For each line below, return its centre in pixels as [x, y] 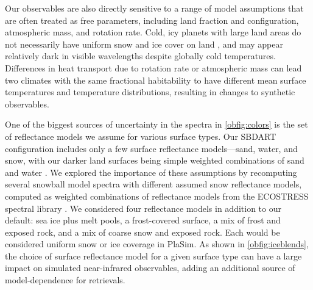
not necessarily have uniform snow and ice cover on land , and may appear [144, 44]
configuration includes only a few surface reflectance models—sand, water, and [151, 148]
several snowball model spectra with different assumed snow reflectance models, [153, 184]
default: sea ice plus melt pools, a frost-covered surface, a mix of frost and [143, 220]
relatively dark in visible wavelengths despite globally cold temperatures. [140, 56]
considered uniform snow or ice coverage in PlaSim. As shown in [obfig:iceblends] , [157, 244]
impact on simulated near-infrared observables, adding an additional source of [150, 268]
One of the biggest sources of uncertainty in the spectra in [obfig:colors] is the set [156, 124]
